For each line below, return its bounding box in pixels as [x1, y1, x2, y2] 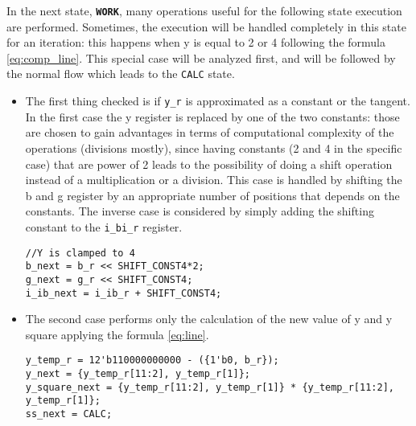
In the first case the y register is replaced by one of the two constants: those [25, 108, 400, 125]
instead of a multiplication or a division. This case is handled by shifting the [25, 171, 402, 188]
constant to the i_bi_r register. [25, 218, 183, 235]
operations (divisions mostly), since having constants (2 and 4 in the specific [25, 139, 402, 156]
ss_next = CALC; [25, 408, 113, 420]
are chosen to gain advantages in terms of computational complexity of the [25, 124, 394, 141]
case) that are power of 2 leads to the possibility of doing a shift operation [25, 155, 393, 172]
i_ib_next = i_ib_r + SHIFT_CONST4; [25, 287, 222, 299]
